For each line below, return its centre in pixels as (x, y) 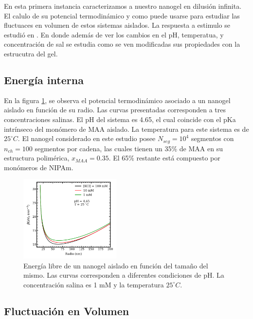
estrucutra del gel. (31, 53)
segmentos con (212, 138)
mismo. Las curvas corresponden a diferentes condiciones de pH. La (124, 275)
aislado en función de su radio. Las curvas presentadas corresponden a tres (115, 110)
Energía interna (44, 80)
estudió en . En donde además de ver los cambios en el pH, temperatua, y (114, 34)
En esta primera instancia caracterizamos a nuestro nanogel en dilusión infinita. (123, 6)
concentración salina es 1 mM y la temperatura (94, 284)
